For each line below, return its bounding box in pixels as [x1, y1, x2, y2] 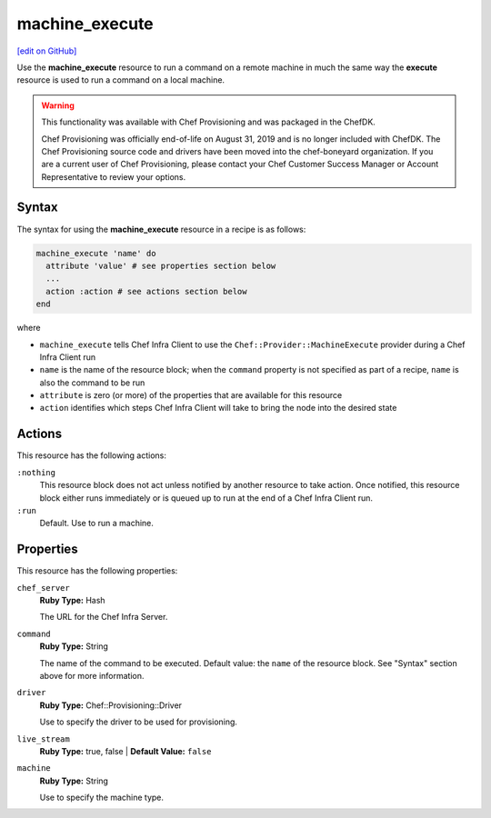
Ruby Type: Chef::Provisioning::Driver [39, 700, 182, 711]
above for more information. [39, 670, 145, 681]
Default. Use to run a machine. [39, 518, 155, 529]
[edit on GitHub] [16, 45, 77, 56]
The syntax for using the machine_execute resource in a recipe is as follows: [16, 224, 306, 234]
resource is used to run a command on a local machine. [16, 75, 225, 85]
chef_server [16, 583, 70, 593]
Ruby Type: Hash [39, 595, 105, 605]
